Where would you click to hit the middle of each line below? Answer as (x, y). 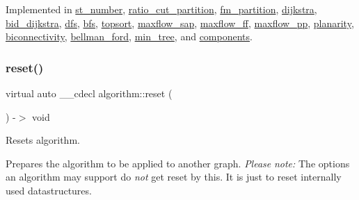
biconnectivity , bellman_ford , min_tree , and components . (129, 36)
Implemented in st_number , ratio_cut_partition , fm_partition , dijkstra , (161, 9)
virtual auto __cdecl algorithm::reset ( (89, 93)
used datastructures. (49, 190)
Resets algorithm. (43, 140)
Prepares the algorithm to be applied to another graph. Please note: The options (178, 163)
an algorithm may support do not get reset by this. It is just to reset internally (174, 177)
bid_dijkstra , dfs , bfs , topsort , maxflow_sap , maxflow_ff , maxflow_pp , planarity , (180, 23)
